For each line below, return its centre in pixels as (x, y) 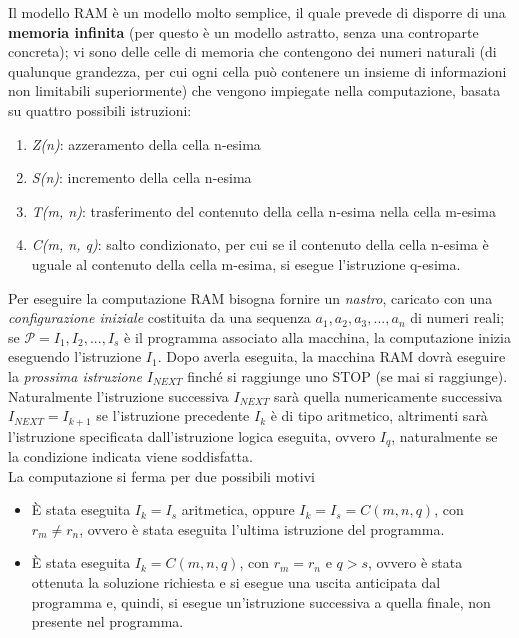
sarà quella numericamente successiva (388, 395)
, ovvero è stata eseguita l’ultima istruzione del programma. (262, 528)
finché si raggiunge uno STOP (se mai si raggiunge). (347, 375)
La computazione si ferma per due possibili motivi (161, 475)
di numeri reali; (457, 317)
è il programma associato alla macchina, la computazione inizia (317, 336)
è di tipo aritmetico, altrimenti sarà (379, 415)
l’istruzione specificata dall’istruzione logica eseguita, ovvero (192, 435)
